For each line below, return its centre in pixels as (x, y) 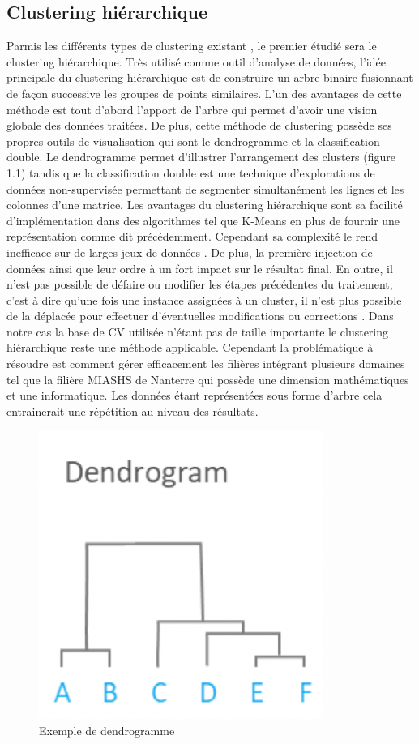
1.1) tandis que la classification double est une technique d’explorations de (191, 172)
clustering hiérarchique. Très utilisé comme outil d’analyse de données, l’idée (196, 61)
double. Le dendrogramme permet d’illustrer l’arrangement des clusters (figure (201, 157)
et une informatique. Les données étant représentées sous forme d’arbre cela (195, 395)
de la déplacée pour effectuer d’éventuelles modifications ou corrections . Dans (200, 316)
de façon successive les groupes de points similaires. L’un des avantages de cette (204, 93)
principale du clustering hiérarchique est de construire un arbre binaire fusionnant (210, 77)
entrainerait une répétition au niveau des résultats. (133, 410)
